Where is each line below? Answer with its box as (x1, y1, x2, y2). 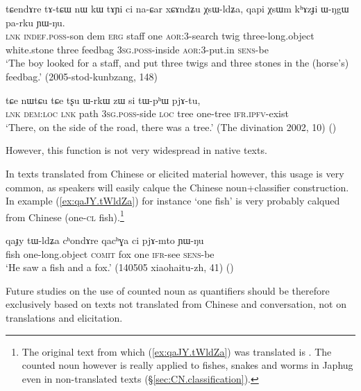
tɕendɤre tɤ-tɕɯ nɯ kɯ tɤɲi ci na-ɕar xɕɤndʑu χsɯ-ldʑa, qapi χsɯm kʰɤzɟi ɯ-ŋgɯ (6, 1, 349, 15)
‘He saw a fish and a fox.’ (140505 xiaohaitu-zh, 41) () (6, 260, 234, 275)
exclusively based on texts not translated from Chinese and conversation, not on (6, 297, 346, 311)
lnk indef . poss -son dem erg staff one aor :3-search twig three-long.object (6, 28, 314, 43)
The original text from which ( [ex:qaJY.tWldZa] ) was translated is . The (22, 344, 332, 358)
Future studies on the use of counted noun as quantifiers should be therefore (6, 283, 330, 297)
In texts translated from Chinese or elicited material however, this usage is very (6, 166, 344, 180)
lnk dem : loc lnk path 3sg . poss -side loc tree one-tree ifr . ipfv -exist (6, 106, 289, 121)
